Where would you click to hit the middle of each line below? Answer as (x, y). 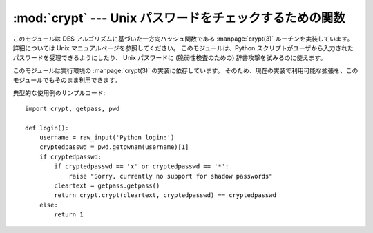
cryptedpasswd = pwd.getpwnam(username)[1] (114, 147)
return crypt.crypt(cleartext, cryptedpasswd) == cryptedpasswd (165, 195)
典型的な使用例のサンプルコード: (59, 92)
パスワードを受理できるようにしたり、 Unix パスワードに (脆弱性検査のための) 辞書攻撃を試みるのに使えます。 (170, 58)
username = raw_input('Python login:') (107, 138)
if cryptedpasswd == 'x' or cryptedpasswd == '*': (142, 166)
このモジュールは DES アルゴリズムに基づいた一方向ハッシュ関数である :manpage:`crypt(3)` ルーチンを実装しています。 (183, 39)
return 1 (69, 215)
